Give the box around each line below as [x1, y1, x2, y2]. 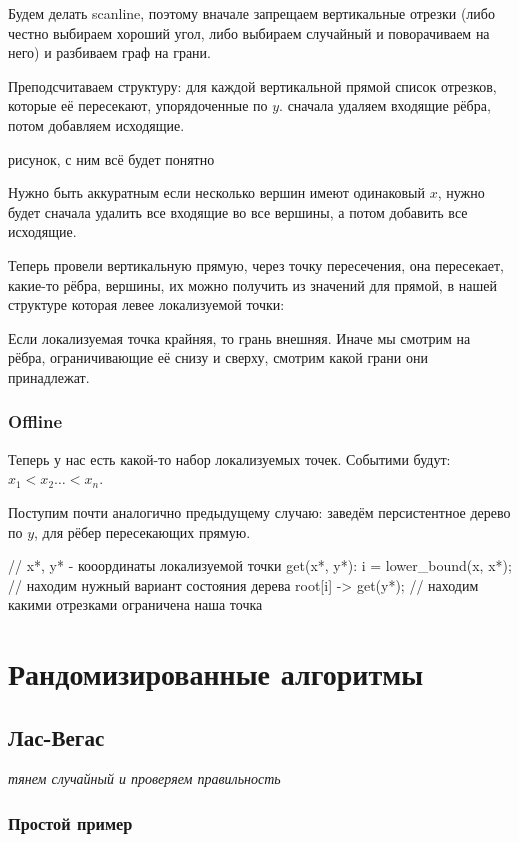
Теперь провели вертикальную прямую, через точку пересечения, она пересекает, [8, 254, 504, 275]
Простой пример [8, 810, 133, 835]
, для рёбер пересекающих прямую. [34, 521, 251, 542]
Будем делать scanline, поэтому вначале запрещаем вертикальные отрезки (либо [8, 3, 495, 23]
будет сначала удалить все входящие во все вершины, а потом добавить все [8, 201, 468, 222]
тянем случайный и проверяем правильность [8, 768, 281, 789]
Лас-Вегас [8, 721, 105, 752]
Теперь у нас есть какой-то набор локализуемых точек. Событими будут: [8, 448, 451, 469]
